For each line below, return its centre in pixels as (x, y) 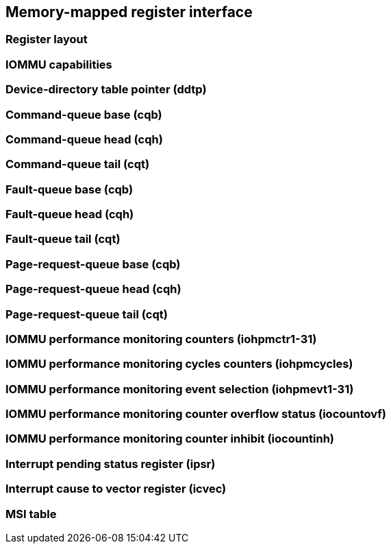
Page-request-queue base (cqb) (93, 264)
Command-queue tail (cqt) (78, 164)
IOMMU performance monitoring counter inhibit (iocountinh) (170, 439)
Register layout (47, 39)
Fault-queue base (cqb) (70, 189)
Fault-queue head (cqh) (70, 214)
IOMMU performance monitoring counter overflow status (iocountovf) (196, 414)
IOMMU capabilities (59, 64)
